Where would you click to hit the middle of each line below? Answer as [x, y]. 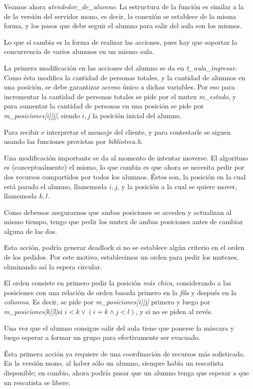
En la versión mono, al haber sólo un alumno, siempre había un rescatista [114, 363]
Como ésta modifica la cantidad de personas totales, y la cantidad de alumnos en [125, 77]
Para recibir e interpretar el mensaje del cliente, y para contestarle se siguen [117, 132]
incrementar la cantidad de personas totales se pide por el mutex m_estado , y [120, 96]
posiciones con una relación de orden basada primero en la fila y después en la [120, 292]
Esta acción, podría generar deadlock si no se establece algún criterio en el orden [124, 247]
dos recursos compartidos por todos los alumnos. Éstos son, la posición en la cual [125, 176]
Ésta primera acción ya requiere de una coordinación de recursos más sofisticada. [125, 353]
